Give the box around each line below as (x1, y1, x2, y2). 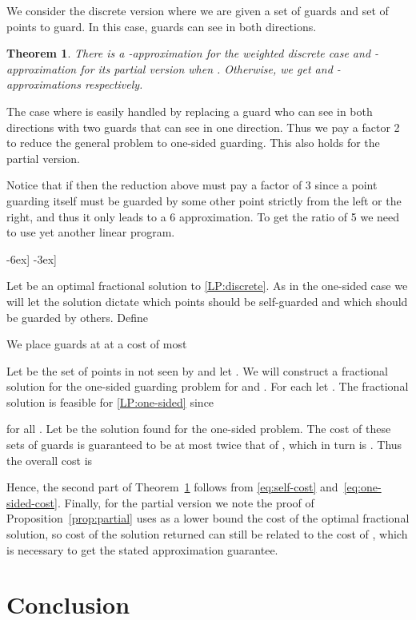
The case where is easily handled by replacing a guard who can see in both (6, 102, 373, 119)
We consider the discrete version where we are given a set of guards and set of (6, 2, 389, 18)
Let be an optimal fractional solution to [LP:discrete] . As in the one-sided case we (6, 277, 408, 294)
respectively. (84, 76, 143, 93)
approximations (6, 76, 81, 93)
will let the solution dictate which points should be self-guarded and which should (6, 292, 408, 309)
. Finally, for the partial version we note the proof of (57, 494, 314, 511)
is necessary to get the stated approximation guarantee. (6, 541, 278, 558)
